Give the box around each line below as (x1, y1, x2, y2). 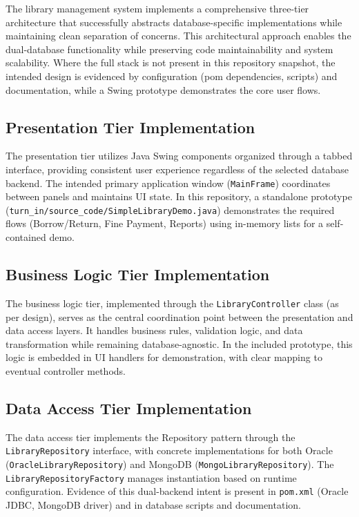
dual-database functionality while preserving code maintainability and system (6, 41, 333, 56)
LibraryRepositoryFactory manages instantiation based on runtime (6, 470, 297, 485)
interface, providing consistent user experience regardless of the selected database (6, 162, 349, 176)
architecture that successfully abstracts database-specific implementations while (6, 14, 342, 29)
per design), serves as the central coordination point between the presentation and (6, 309, 353, 324)
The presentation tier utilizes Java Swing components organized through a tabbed (6, 148, 353, 163)
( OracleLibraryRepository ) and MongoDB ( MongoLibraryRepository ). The (6, 456, 334, 471)
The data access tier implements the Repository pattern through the (6, 429, 295, 444)
